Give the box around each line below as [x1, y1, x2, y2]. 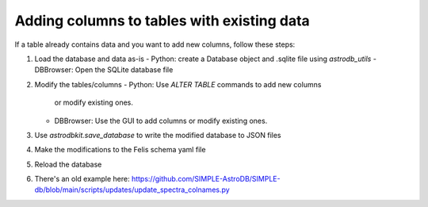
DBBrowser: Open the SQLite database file [34, 65, 174, 75]
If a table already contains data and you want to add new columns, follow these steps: [14, 40, 296, 49]
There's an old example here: [34, 174, 130, 184]
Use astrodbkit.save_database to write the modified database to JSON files [34, 130, 281, 140]
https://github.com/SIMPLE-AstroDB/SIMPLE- [131, 174, 281, 184]
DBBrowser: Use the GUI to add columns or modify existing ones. [54, 116, 268, 125]
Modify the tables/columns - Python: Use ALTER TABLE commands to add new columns [34, 79, 322, 89]
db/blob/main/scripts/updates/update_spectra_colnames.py [34, 185, 230, 194]
